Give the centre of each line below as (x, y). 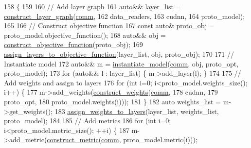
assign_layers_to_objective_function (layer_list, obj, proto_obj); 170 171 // (119, 54)
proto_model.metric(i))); (160, 140)
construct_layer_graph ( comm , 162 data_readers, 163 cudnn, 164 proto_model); (125, 16)
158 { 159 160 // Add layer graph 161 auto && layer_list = (93, 6)
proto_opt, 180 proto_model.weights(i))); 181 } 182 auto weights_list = (112, 101)
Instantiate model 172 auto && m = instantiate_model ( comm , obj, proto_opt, (121, 63)
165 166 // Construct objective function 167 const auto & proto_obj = (109, 25)
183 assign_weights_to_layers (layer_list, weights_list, (137, 111)
